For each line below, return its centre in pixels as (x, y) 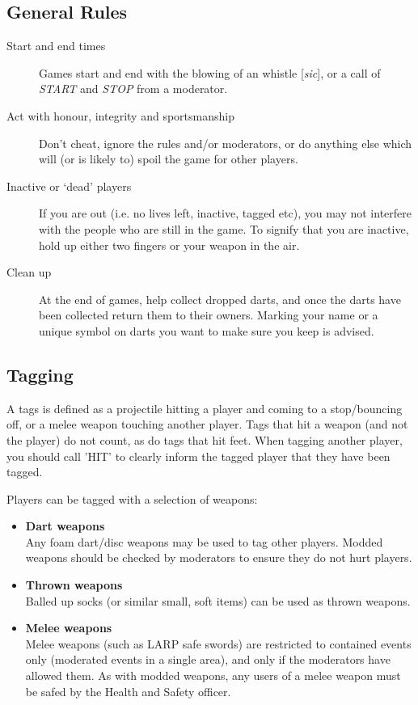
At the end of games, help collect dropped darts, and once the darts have (220, 299)
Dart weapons (65, 526)
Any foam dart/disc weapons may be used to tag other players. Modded (204, 541)
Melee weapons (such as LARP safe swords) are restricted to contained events (218, 643)
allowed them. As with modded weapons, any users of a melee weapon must (213, 675)
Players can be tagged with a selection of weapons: (132, 498)
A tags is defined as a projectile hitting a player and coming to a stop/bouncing (205, 408)
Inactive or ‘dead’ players (69, 186)
